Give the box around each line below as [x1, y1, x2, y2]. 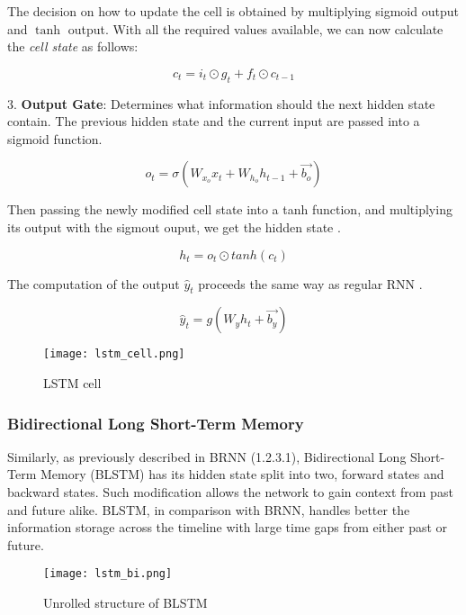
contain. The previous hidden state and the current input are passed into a [7, 112, 420, 131]
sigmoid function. [7, 129, 103, 148]
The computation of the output [7, 274, 180, 293]
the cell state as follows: [7, 37, 139, 56]
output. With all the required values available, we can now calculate [67, 19, 444, 38]
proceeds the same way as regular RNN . [198, 274, 423, 293]
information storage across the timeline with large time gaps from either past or [7, 518, 448, 537]
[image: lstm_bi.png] [43, 567, 173, 581]
